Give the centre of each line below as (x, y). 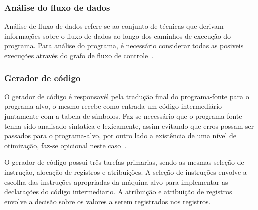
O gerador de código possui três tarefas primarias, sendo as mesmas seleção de (124, 162)
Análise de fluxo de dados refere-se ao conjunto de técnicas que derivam (114, 26)
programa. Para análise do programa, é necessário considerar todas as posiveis (124, 45)
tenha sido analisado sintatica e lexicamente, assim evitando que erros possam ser (129, 126)
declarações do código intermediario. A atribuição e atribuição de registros (118, 192)
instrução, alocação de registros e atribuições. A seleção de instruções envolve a (126, 172)
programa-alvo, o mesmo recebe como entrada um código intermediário (113, 106)
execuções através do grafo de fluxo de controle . (79, 55)
